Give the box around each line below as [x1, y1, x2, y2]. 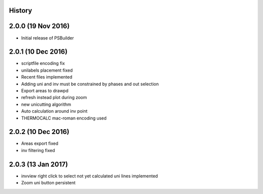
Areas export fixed [21, 140, 58, 146]
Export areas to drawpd [21, 88, 69, 94]
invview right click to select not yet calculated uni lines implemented [21, 173, 158, 179]
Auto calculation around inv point [21, 108, 88, 114]
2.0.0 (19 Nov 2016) [9, 22, 70, 30]
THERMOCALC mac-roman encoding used [21, 115, 107, 121]
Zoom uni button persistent [21, 180, 75, 186]
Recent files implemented [21, 74, 73, 80]
